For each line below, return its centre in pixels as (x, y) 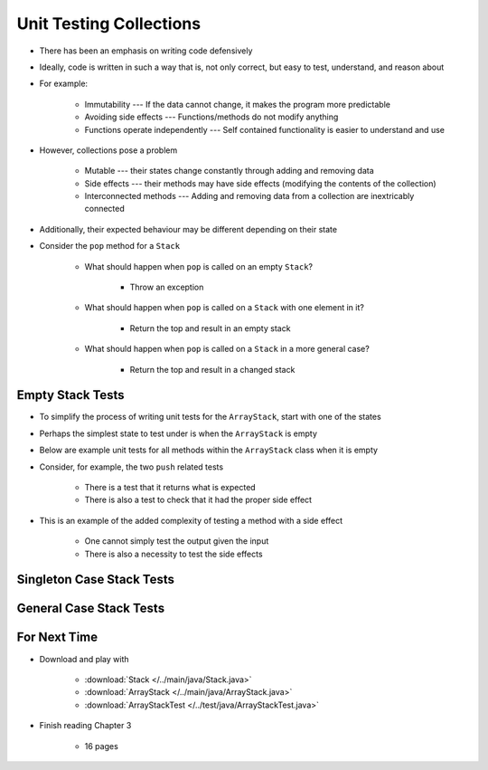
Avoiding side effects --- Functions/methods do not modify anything (211, 117)
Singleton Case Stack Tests (96, 580)
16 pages (102, 746)
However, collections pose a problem (108, 150)
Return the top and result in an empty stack (210, 328)
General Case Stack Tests (91, 608)
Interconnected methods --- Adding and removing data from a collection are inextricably (249, 196)
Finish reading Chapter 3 (85, 726)
